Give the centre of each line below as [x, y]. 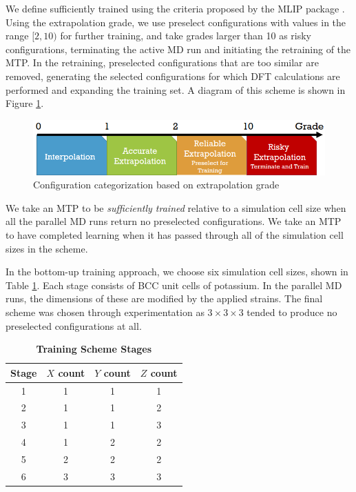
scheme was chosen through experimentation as [105, 312]
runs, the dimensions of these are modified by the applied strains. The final [164, 298]
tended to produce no [292, 312]
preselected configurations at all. [74, 325]
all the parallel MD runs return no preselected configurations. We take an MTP [174, 221]
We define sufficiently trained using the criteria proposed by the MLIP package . [175, 8]
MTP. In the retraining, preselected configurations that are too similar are [162, 62]
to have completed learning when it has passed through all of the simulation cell [175, 234]
